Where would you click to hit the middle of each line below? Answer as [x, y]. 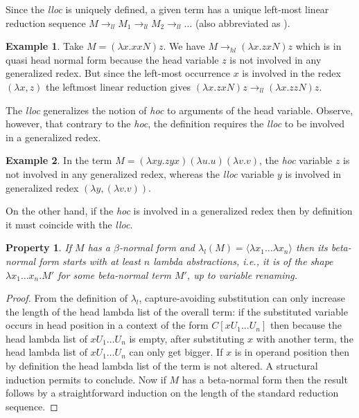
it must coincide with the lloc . [69, 224]
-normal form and [157, 247]
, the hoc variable [296, 160]
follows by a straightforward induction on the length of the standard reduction [172, 393]
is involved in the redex [291, 73]
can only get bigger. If [176, 352]
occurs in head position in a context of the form [107, 325]
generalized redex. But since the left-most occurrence [118, 73]
